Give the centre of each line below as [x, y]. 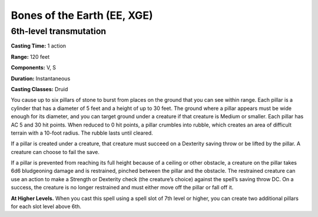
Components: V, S [33, 68]
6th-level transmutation [59, 31]
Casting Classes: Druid [39, 89]
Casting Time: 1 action [39, 46]
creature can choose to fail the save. [55, 152]
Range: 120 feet [30, 56]
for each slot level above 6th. [46, 206]
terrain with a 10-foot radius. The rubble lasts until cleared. [82, 133]
